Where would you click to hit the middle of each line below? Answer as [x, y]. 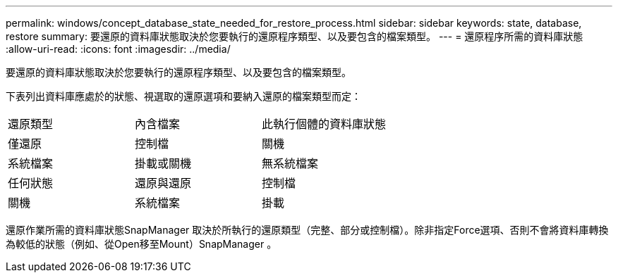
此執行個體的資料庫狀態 [324, 124]
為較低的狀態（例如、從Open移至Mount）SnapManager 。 [141, 244]
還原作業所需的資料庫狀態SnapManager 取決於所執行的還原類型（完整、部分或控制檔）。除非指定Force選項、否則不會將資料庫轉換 [307, 230]
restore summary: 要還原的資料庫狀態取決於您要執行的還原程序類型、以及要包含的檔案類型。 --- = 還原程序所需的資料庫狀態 [295, 36]
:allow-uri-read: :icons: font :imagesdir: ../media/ [118, 49]
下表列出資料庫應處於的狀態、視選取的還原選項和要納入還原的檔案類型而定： [183, 96]
